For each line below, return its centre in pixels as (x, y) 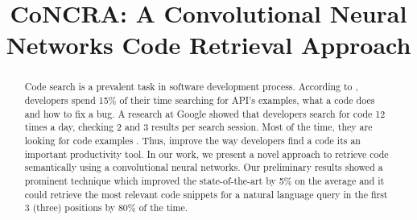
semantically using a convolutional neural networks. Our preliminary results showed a (204, 167)
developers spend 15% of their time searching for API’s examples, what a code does (200, 100)
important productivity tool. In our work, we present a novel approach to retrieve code (206, 154)
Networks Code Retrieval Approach (208, 45)
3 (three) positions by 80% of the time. (106, 208)
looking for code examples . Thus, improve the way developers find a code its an (192, 140)
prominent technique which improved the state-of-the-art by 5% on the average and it (204, 180)
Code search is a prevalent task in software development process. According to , (191, 87)
